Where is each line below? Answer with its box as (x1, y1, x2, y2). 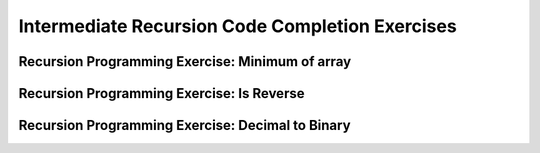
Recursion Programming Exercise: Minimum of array (18, 53, 352, 70)
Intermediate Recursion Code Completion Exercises (18, 15, 457, 37)
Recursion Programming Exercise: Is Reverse (18, 85, 305, 102)
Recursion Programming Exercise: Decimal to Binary (18, 117, 351, 134)
